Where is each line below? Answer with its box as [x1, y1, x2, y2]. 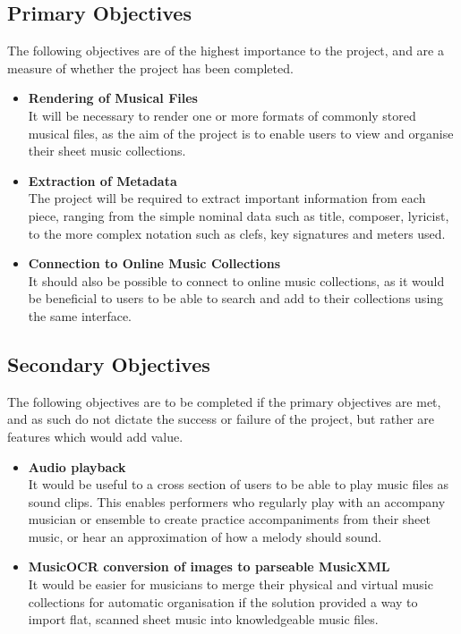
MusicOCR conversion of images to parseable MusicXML [28, 557, 390, 576]
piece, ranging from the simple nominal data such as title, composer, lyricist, [28, 206, 449, 224]
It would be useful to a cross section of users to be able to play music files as [28, 475, 449, 494]
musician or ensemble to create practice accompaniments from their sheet [28, 510, 431, 528]
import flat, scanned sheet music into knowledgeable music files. [28, 610, 379, 629]
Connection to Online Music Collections [28, 254, 281, 273]
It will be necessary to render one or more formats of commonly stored [28, 106, 416, 124]
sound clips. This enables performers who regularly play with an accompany [28, 492, 446, 511]
